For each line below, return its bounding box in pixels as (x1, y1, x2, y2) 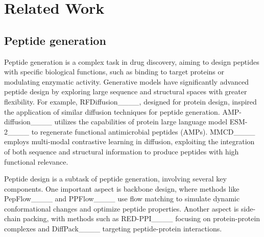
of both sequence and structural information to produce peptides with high (4, 146, 239, 156)
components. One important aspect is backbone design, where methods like (4, 183, 239, 194)
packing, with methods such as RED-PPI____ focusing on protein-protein (22, 213, 260, 224)
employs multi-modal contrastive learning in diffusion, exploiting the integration (4, 136, 255, 147)
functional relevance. (4, 156, 68, 167)
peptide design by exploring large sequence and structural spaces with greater (4, 86, 247, 97)
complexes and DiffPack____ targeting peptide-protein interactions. (4, 223, 222, 234)
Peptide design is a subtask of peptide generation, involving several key (4, 173, 227, 184)
